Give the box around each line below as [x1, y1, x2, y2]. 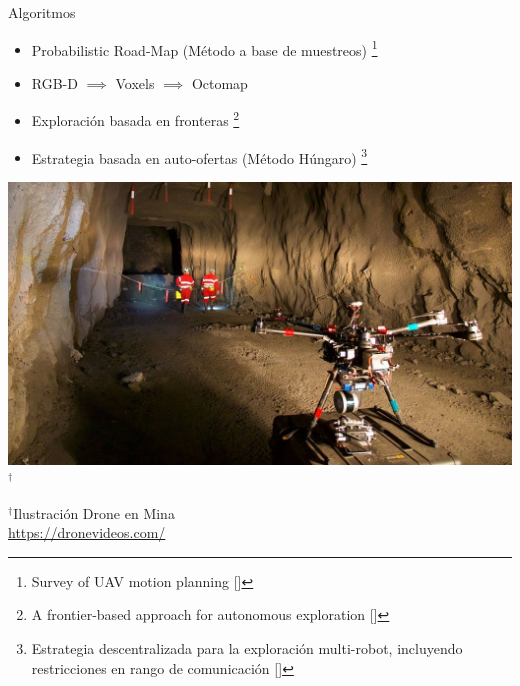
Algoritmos [8, 2, 76, 22]
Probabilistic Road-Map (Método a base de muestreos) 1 [31, 36, 378, 60]
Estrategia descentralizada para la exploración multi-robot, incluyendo [31, 638, 463, 658]
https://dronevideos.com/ [8, 522, 166, 543]
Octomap [191, 72, 248, 93]
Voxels [115, 72, 155, 93]
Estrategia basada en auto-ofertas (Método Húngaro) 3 [31, 144, 368, 168]
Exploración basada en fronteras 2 [31, 107, 240, 131]
